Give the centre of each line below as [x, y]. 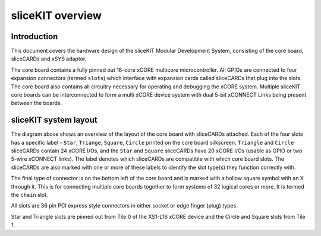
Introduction [34, 36]
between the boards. [37, 103]
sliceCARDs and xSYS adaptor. [49, 59]
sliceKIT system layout [54, 120]
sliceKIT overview [56, 15]
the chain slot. [29, 195]
